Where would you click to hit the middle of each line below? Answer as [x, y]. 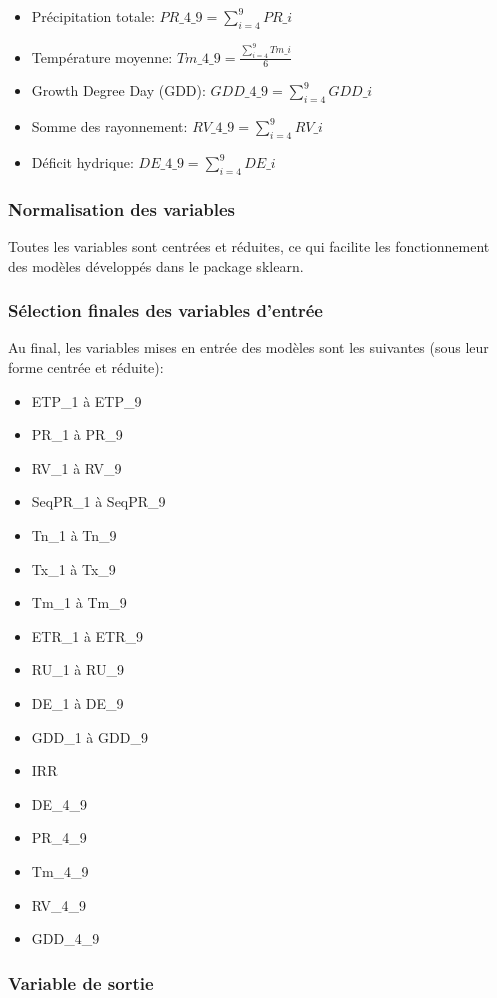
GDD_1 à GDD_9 [89, 736]
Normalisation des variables [122, 208]
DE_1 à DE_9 [77, 703]
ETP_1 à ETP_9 [86, 400]
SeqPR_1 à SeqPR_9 [98, 501]
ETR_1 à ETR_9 [87, 635]
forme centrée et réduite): [86, 367]
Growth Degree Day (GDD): [118, 90]
